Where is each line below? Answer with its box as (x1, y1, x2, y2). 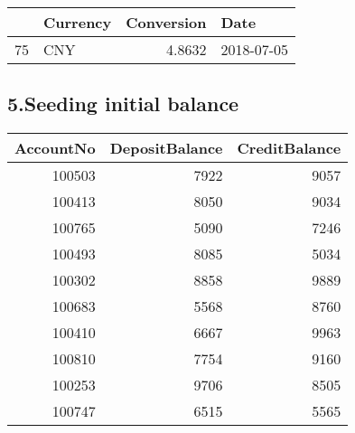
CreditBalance (237, 137, 341, 159)
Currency (43, 12, 112, 33)
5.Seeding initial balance (7, 89, 239, 118)
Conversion (126, 12, 207, 33)
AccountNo (14, 137, 96, 159)
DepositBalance (109, 137, 223, 159)
